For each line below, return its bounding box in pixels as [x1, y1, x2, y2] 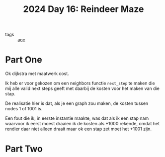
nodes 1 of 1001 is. [5, 106, 43, 112]
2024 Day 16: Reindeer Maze [23, 3, 144, 15]
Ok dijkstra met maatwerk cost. [5, 71, 69, 77]
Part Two [5, 143, 43, 155]
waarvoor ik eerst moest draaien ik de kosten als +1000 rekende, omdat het [5, 121, 160, 127]
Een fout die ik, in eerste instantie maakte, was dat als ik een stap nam [5, 115, 149, 121]
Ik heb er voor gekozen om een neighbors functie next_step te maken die [5, 80, 155, 86]
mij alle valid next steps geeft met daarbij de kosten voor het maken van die [5, 85, 160, 91]
